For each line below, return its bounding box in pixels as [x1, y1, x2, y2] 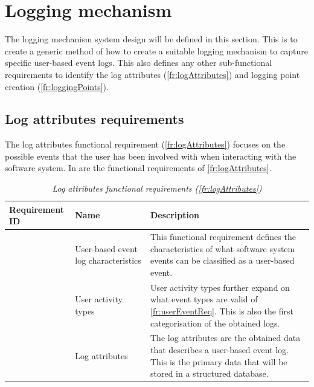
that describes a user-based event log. [150, 343, 289, 356]
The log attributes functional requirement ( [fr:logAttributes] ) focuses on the [5, 138, 286, 151]
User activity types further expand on [150, 281, 290, 293]
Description [150, 209, 199, 221]
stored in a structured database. [150, 367, 269, 380]
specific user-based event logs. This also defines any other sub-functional [5, 56, 272, 69]
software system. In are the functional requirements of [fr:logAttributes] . [5, 161, 272, 174]
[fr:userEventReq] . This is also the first [150, 304, 293, 317]
